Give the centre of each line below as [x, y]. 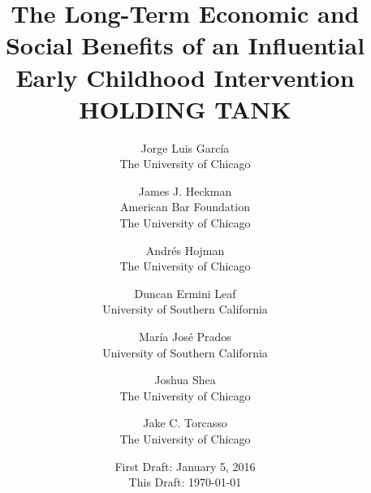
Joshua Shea [185, 380]
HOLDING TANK [185, 108]
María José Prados [185, 337]
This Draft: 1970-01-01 [185, 482]
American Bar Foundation [185, 207]
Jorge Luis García [185, 147]
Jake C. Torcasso [185, 423]
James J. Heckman [185, 190]
